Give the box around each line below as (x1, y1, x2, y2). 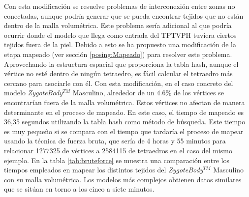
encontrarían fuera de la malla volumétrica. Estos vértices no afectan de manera (4, 97, 245, 107)
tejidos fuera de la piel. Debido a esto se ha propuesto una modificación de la (4, 39, 236, 50)
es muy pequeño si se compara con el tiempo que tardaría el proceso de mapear (4, 126, 244, 136)
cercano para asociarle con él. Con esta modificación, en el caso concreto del (4, 78, 233, 88)
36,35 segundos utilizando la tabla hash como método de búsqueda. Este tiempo (4, 116, 246, 127)
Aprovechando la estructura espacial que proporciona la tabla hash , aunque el (4, 58, 239, 69)
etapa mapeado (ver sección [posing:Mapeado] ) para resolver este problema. (4, 49, 232, 59)
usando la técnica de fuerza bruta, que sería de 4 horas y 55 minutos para (4, 136, 226, 146)
